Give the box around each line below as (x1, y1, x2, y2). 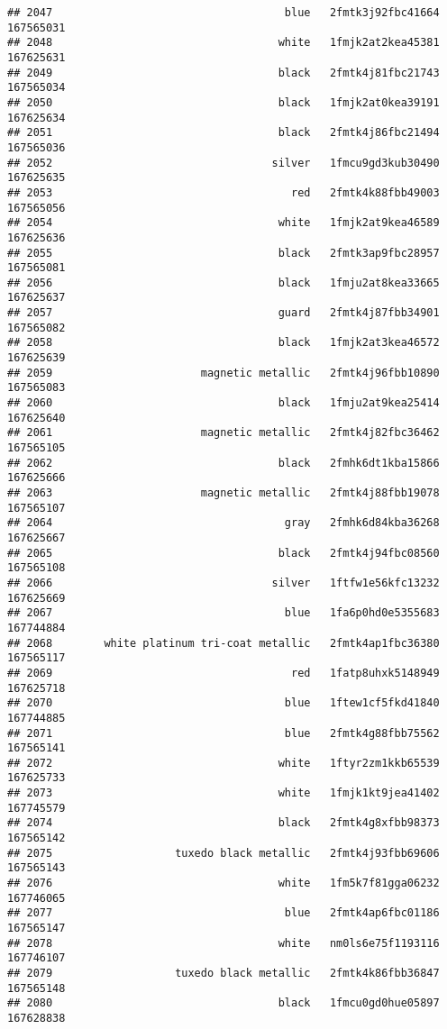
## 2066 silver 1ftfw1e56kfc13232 (7, 576, 440, 589)
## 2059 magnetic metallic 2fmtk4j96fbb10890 (7, 366, 440, 379)
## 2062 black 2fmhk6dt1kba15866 (7, 456, 440, 469)
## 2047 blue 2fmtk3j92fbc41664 (7, 6, 440, 19)
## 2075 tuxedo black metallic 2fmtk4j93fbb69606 (7, 846, 440, 860)
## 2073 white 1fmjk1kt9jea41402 (7, 787, 440, 800)
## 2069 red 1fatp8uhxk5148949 (7, 666, 440, 679)
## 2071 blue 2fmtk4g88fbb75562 (7, 726, 440, 740)
